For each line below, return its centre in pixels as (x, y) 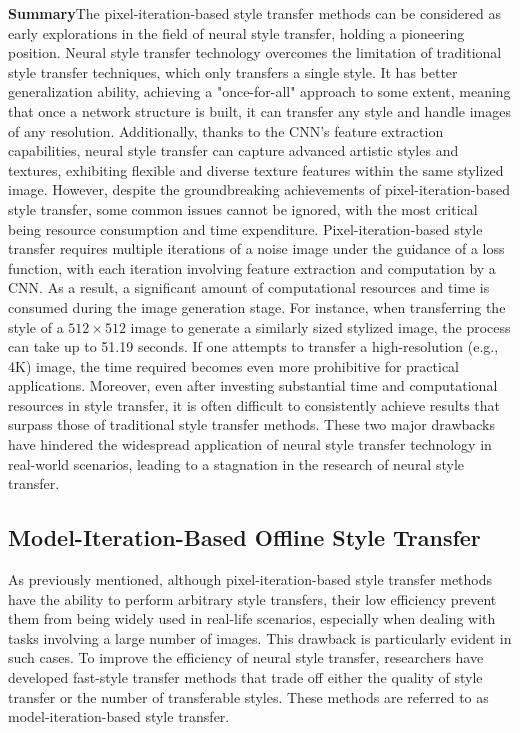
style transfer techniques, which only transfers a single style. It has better (233, 71)
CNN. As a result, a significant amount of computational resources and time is (249, 287)
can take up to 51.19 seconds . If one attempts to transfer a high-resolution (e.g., (253, 346)
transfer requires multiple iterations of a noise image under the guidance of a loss (256, 248)
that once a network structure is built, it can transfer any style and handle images (260, 110)
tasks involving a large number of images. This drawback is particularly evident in (260, 637)
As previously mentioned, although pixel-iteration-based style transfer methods (250, 579)
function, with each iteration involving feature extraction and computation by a (252, 267)
